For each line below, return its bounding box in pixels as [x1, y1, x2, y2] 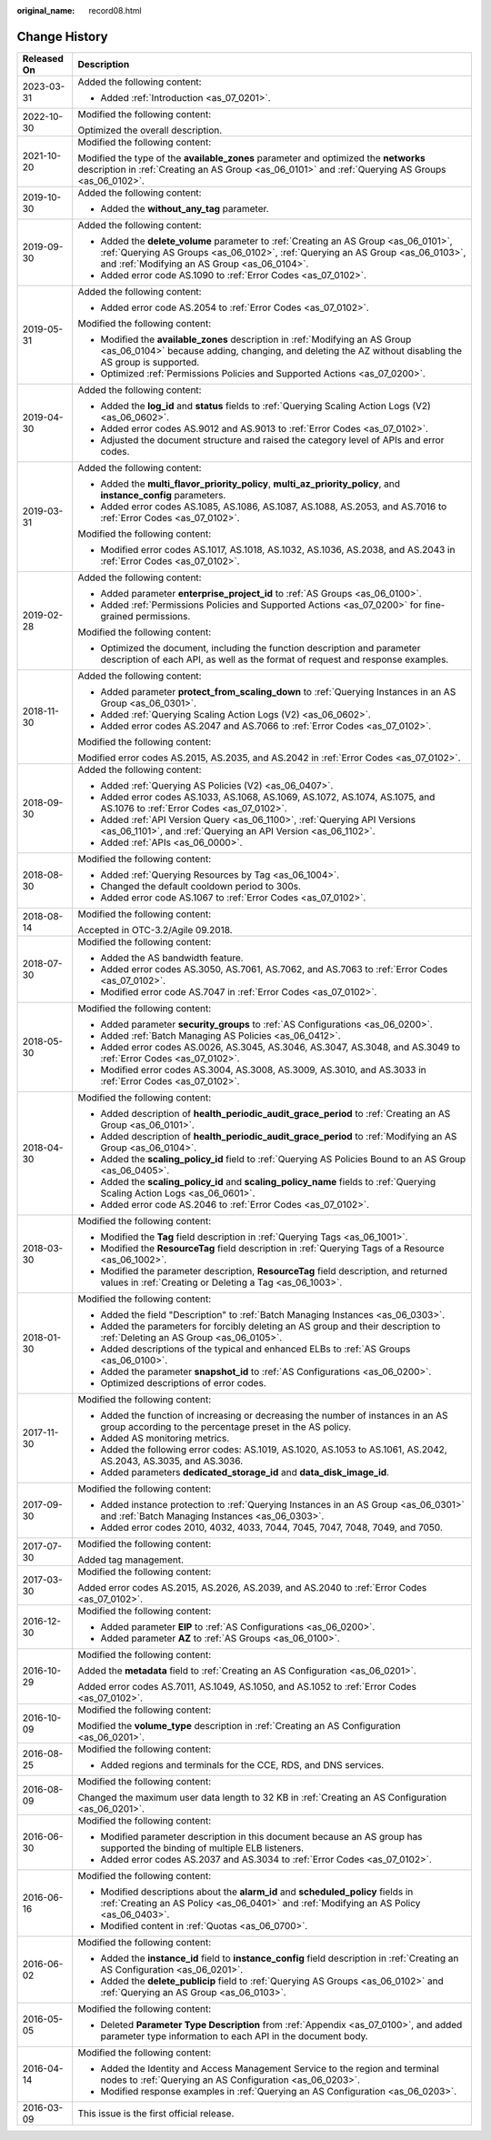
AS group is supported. [100, 356, 200, 368]
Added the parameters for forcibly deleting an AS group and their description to [100, 1320, 441, 1332]
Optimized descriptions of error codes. [100, 1376, 267, 1389]
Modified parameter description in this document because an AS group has [100, 1830, 423, 1843]
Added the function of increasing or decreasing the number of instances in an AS [100, 1409, 448, 1422]
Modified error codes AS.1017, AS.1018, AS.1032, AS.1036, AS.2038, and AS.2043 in [100, 543, 456, 556]
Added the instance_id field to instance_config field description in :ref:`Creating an [100, 1952, 459, 1964]
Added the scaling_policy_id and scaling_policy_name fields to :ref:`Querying [100, 1175, 436, 1188]
